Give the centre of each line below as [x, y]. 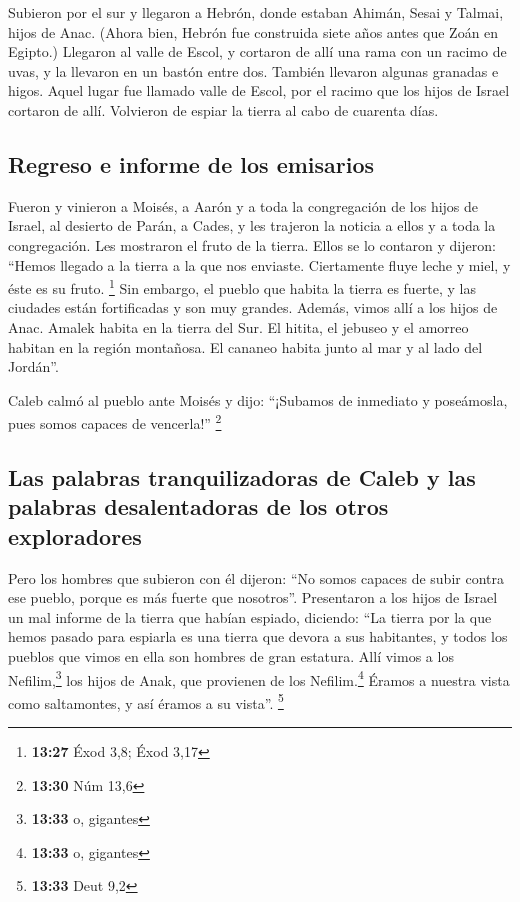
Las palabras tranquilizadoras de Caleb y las [242, 477]
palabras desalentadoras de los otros [198, 506]
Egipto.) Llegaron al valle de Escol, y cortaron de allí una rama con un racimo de [257, 51]
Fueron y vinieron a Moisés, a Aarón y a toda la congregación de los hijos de [243, 205]
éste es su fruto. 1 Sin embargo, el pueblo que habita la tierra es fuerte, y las [242, 286]
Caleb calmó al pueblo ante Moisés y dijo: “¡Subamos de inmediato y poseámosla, [258, 399]
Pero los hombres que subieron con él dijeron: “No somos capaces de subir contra [256, 577]
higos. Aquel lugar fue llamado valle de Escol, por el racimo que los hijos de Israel [259, 90]
